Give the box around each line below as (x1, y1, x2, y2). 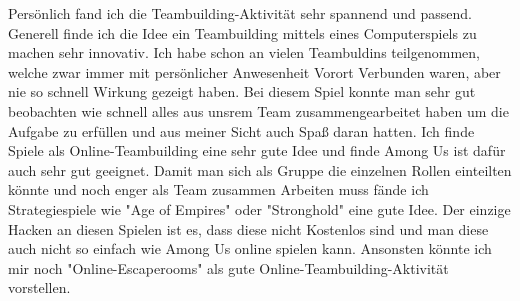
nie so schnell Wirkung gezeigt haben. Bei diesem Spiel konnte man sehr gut (8, 81, 476, 102)
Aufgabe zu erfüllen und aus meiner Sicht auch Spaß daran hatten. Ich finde (8, 120, 475, 141)
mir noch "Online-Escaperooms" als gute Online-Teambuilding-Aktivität (8, 257, 449, 278)
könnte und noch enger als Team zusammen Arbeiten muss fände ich (8, 179, 429, 200)
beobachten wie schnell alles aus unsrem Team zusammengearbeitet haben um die (8, 100, 509, 121)
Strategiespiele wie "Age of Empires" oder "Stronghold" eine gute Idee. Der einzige (8, 198, 511, 219)
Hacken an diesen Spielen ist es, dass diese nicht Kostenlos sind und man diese (8, 218, 489, 239)
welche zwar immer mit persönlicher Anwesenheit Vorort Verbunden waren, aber (8, 61, 501, 82)
